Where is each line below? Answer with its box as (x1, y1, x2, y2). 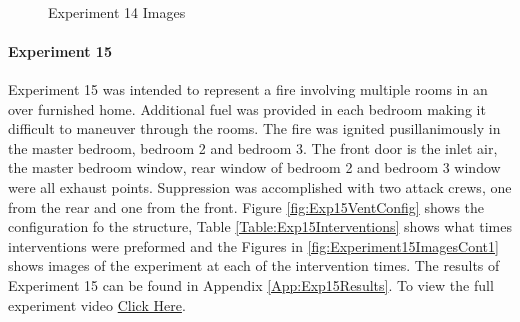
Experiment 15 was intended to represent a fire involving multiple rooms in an (8, 78, 488, 99)
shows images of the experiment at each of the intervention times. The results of (8, 255, 500, 276)
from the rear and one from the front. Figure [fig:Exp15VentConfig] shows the (8, 196, 485, 217)
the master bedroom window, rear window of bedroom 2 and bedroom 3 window (8, 157, 501, 178)
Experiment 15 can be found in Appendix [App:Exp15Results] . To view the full (8, 274, 494, 295)
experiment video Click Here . (8, 294, 186, 315)
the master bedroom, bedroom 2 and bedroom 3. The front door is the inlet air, (8, 137, 498, 158)
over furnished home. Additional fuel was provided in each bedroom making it (8, 98, 486, 119)
